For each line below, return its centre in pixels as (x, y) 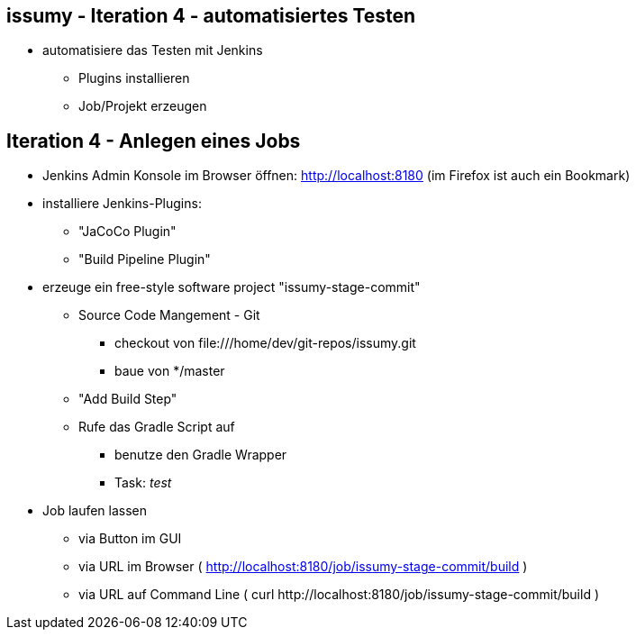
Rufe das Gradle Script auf (157, 427)
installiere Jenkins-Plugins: (122, 204)
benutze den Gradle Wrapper (201, 455)
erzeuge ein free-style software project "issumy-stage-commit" (232, 287)
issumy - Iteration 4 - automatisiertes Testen (211, 16)
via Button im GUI (130, 539)
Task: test (143, 483)
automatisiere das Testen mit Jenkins (153, 50)
